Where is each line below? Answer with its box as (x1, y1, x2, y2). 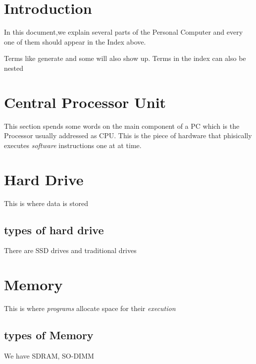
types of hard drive (4, 222, 104, 237)
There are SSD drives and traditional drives (4, 245, 137, 256)
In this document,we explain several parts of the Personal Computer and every (4, 27, 243, 37)
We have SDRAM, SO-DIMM (4, 350, 94, 361)
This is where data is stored (4, 198, 88, 208)
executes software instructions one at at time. (4, 140, 142, 150)
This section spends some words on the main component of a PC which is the (4, 120, 240, 131)
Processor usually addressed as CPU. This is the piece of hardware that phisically (4, 130, 252, 141)
